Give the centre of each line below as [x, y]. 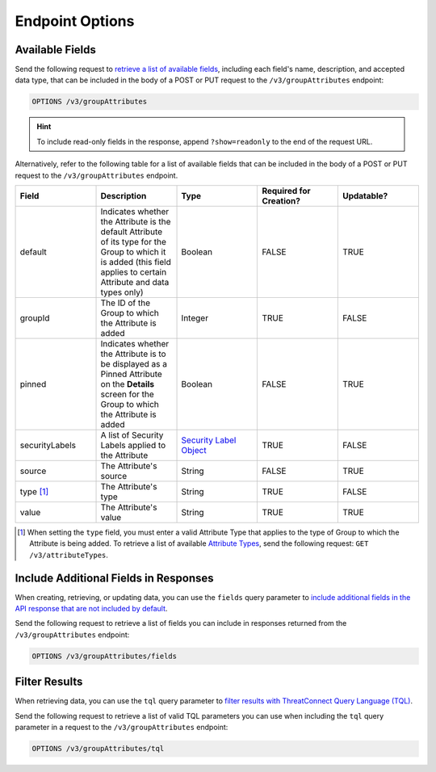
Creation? [281, 200]
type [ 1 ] [34, 491]
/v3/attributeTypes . [69, 555]
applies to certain [134, 272]
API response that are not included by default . [91, 609]
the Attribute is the [136, 221]
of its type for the [134, 241]
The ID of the [126, 303]
